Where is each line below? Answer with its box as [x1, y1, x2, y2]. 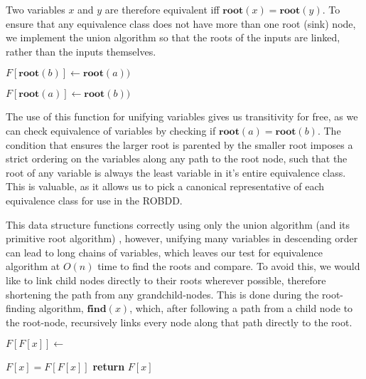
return [92, 359, 125, 374]
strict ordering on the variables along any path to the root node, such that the [6, 151, 348, 166]
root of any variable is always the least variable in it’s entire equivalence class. [6, 165, 346, 180]
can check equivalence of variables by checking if [6, 123, 216, 137]
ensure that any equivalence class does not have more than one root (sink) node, [6, 16, 356, 31]
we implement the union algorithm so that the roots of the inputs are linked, [6, 30, 340, 45]
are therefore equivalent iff [104, 2, 220, 16]
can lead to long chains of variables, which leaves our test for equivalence [6, 244, 323, 259]
